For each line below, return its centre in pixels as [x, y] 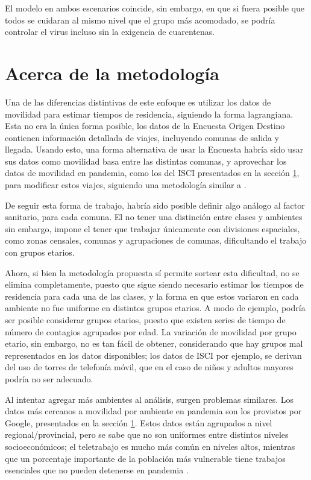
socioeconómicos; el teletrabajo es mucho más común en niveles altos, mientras [150, 446]
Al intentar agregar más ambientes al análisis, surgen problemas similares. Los [149, 399]
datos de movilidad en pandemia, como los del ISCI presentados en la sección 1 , [152, 173]
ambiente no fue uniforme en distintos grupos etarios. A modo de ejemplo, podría [155, 308]
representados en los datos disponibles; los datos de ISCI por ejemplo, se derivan [153, 355]
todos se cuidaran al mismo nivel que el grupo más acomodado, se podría [140, 20]
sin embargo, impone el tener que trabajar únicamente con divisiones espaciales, [152, 228]
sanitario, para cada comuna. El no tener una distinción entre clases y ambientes [154, 217]
